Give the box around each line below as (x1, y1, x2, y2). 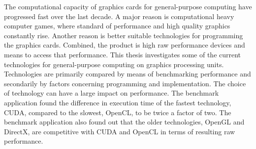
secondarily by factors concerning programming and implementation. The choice (4, 78, 246, 88)
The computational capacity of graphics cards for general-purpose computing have (4, 1, 252, 11)
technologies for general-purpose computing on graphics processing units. (4, 59, 224, 69)
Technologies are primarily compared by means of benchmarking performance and (4, 69, 251, 79)
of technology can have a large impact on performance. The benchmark (4, 88, 219, 98)
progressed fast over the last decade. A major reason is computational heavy (4, 11, 234, 21)
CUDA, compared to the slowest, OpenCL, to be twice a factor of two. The (4, 107, 231, 117)
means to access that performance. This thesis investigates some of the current (4, 49, 241, 59)
